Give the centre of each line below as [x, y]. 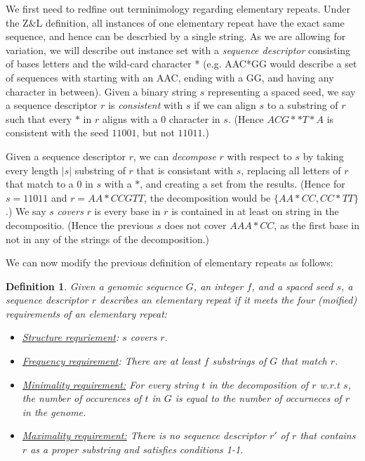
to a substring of [303, 105]
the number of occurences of [82, 398]
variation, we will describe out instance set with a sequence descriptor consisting [178, 50]
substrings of [239, 361]
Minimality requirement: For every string [110, 384]
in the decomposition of [259, 384]
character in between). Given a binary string [101, 91]
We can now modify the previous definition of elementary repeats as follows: [170, 262]
